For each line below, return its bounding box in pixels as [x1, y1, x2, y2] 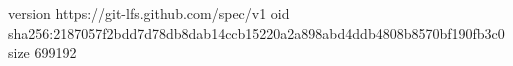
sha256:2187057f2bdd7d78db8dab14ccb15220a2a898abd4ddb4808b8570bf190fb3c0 [8, 22, 505, 43]
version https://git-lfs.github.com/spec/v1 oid [8, 3, 290, 23]
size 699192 [8, 42, 77, 63]
